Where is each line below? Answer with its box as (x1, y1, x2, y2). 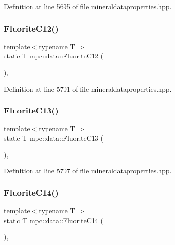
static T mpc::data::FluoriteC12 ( (4, 51, 103, 61)
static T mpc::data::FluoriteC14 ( (4, 215, 103, 225)
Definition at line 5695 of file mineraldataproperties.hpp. (4, 1, 172, 11)
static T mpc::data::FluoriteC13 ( (4, 133, 103, 143)
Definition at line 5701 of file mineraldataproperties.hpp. (4, 83, 172, 94)
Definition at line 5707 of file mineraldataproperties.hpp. (4, 166, 172, 176)
